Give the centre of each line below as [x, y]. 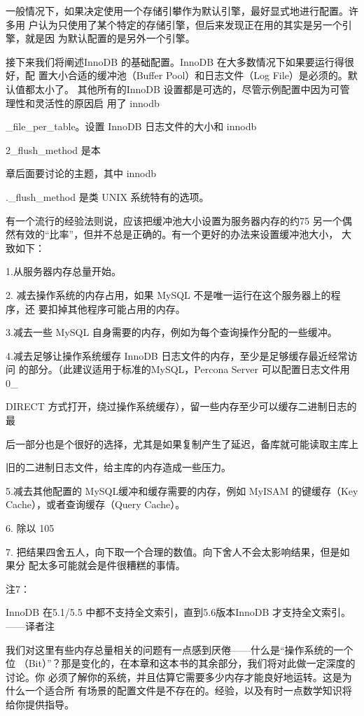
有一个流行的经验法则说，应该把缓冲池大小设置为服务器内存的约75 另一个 [174, 220]
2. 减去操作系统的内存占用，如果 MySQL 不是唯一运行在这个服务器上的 [168, 294]
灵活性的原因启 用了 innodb [97, 103]
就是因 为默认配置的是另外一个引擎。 [110, 38]
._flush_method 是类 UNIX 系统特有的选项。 [107, 196]
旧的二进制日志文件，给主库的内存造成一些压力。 [118, 467]
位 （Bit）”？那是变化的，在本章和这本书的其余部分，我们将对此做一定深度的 [181, 663]
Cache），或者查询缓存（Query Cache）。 [96, 504]
